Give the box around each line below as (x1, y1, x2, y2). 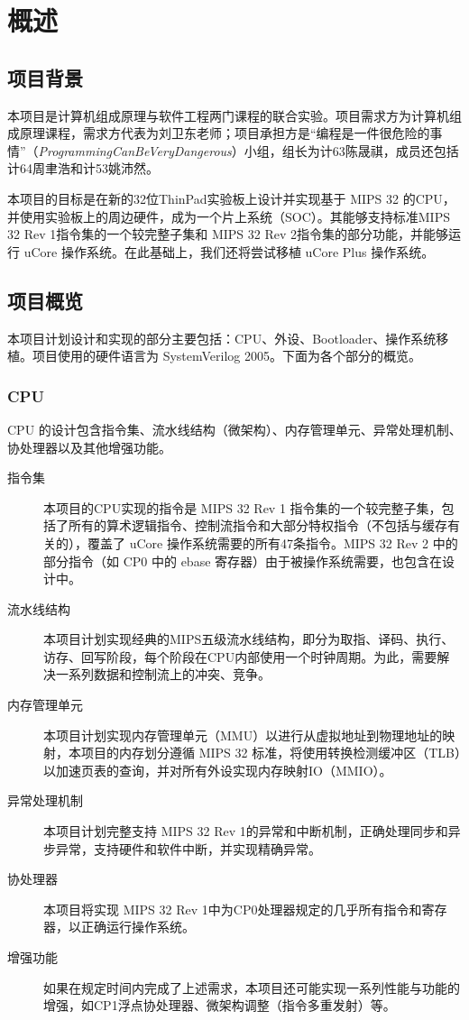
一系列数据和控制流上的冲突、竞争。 (55, 665, 271, 684)
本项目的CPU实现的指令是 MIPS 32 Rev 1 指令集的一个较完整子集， (43, 498, 442, 517)
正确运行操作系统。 (80, 917, 195, 936)
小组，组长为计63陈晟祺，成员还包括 (244, 141, 459, 160)
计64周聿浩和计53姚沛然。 (7, 159, 159, 178)
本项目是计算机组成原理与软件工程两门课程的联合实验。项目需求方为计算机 (7, 106, 449, 124)
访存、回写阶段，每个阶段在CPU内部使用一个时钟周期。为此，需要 (43, 647, 437, 666)
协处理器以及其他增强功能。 (7, 437, 171, 456)
